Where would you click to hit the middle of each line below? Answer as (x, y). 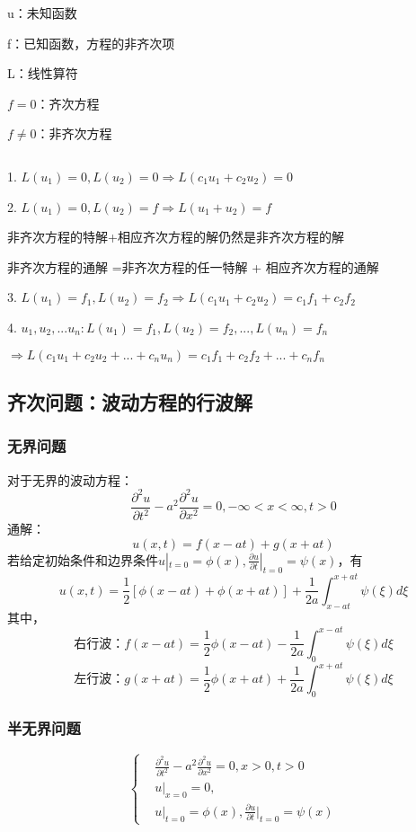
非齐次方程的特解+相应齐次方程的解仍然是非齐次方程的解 (176, 237)
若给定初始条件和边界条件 (83, 559)
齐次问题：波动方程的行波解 (130, 401)
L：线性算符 (43, 73)
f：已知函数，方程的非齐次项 (91, 43)
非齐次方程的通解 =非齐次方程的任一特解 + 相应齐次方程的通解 (193, 266)
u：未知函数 (42, 13)
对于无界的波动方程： (70, 479)
